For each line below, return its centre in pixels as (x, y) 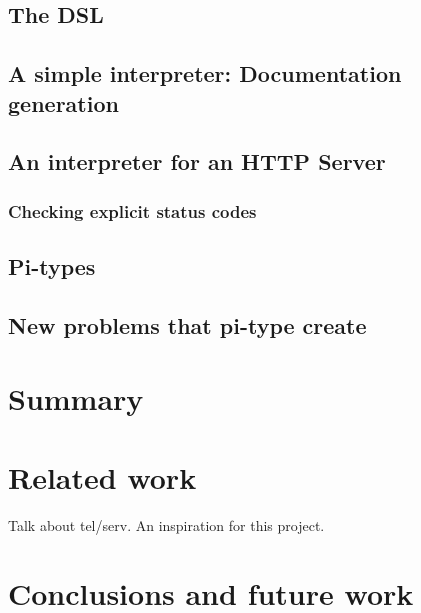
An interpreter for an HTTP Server (197, 161)
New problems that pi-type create (187, 324)
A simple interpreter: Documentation (205, 73)
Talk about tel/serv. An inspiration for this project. (166, 524)
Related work (102, 476)
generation (63, 102)
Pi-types (52, 265)
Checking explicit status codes (132, 210)
